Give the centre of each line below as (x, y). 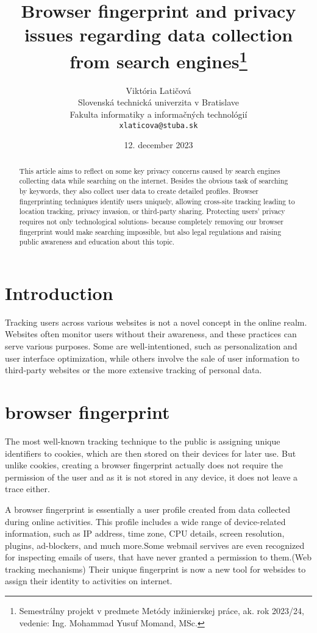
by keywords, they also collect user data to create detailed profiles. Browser (139, 191)
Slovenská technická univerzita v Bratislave (158, 102)
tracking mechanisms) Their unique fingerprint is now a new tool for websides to (155, 569)
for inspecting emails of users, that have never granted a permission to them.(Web (158, 557)
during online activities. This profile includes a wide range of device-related (145, 521)
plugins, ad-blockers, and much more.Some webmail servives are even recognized (155, 545)
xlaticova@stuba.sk (158, 125)
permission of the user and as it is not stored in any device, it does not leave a (151, 477)
